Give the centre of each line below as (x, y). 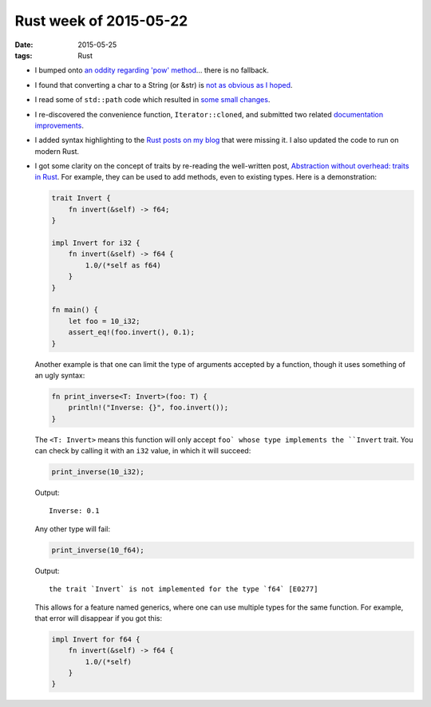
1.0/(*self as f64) (123, 265)
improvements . (59, 125)
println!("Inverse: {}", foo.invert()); (148, 408)
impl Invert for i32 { (96, 243)
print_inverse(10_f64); (98, 550)
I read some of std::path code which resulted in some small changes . (152, 100)
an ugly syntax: (60, 375)
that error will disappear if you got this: (99, 618)
